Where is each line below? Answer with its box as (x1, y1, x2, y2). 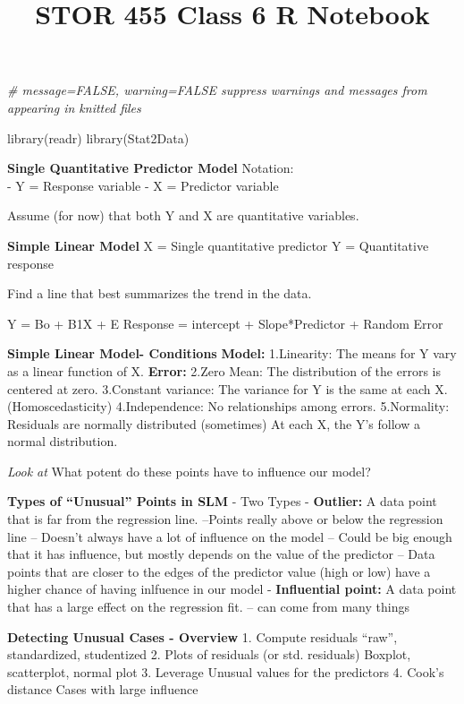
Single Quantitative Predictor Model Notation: (7, 159, 294, 177)
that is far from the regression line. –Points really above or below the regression (7, 510, 443, 528)
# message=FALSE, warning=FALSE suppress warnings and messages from (7, 81, 427, 99)
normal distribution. (7, 432, 118, 451)
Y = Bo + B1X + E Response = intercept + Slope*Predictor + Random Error (7, 313, 443, 332)
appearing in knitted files (7, 98, 141, 116)
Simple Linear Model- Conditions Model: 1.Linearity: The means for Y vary (7, 344, 457, 363)
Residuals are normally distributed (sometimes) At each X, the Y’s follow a (7, 414, 420, 433)
